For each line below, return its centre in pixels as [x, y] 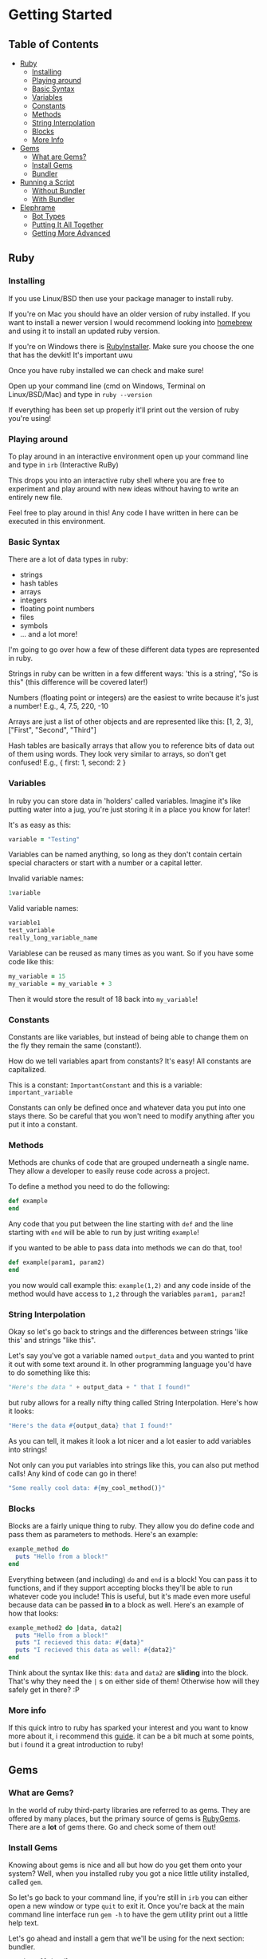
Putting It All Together [67, 225]
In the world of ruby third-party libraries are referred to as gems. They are [130, 1810]
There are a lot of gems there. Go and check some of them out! [112, 1827]
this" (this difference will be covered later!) [78, 682]
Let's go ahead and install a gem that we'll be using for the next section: [126, 1938]
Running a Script [47, 182]
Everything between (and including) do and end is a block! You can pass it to [133, 1579]
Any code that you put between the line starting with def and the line [121, 1224]
